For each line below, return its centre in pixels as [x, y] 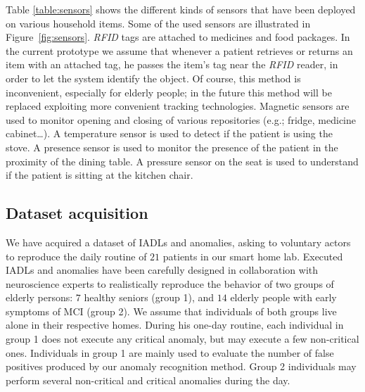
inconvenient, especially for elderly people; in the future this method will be [169, 92]
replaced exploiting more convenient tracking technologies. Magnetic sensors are [178, 106]
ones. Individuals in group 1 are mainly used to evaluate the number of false [170, 352]
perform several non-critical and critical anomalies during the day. [148, 380]
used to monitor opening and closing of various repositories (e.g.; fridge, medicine [181, 119]
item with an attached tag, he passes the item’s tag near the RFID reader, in [172, 64]
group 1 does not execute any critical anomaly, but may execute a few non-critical [182, 339]
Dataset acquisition [77, 213]
